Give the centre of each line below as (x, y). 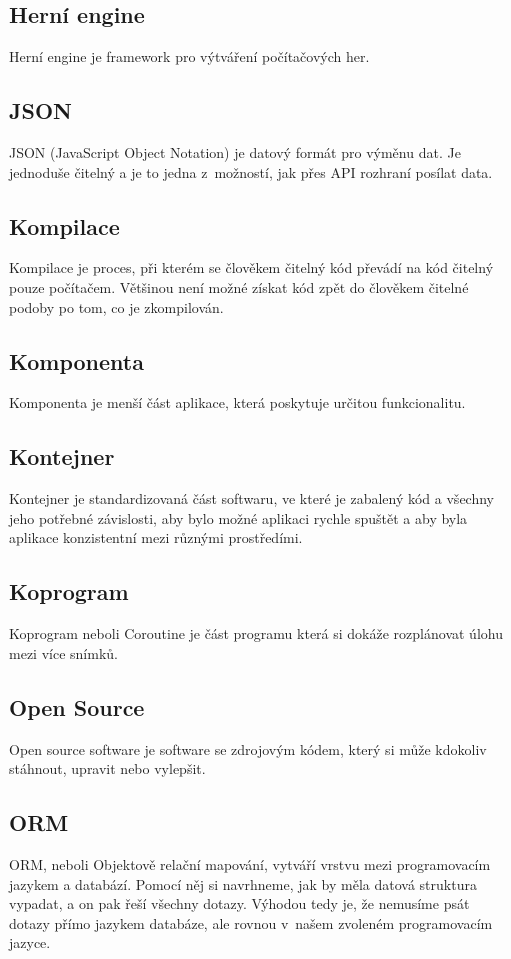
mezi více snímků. (63, 652)
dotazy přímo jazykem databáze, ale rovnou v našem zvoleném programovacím (251, 922)
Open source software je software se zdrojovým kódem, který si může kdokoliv (248, 748)
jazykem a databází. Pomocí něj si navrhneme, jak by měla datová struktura (243, 883)
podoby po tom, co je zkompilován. (116, 306)
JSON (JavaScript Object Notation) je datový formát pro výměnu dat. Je (235, 152)
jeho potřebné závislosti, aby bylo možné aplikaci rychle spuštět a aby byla (238, 517)
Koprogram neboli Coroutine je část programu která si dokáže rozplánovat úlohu (256, 633)
